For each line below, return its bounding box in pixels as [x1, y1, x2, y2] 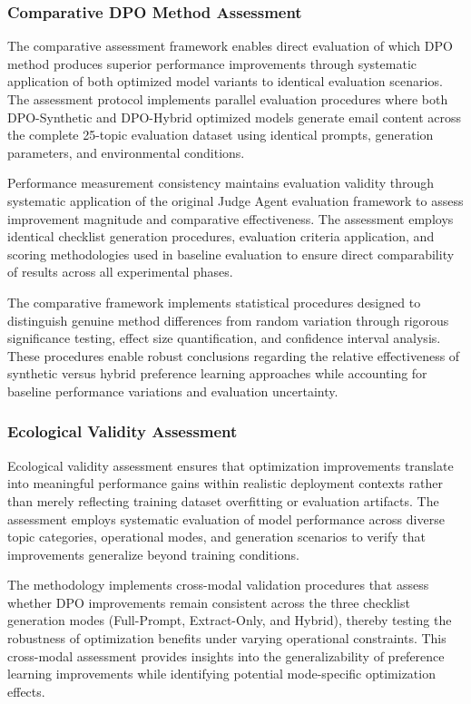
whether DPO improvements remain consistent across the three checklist [7, 592, 410, 611]
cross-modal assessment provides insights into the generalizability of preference [7, 646, 445, 665]
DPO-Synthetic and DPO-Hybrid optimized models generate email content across [7, 107, 462, 126]
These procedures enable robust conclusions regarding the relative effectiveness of [7, 346, 460, 365]
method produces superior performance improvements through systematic [7, 54, 417, 73]
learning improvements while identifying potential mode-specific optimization [7, 664, 436, 683]
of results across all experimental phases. [7, 262, 233, 281]
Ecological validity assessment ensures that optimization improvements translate [7, 455, 454, 474]
